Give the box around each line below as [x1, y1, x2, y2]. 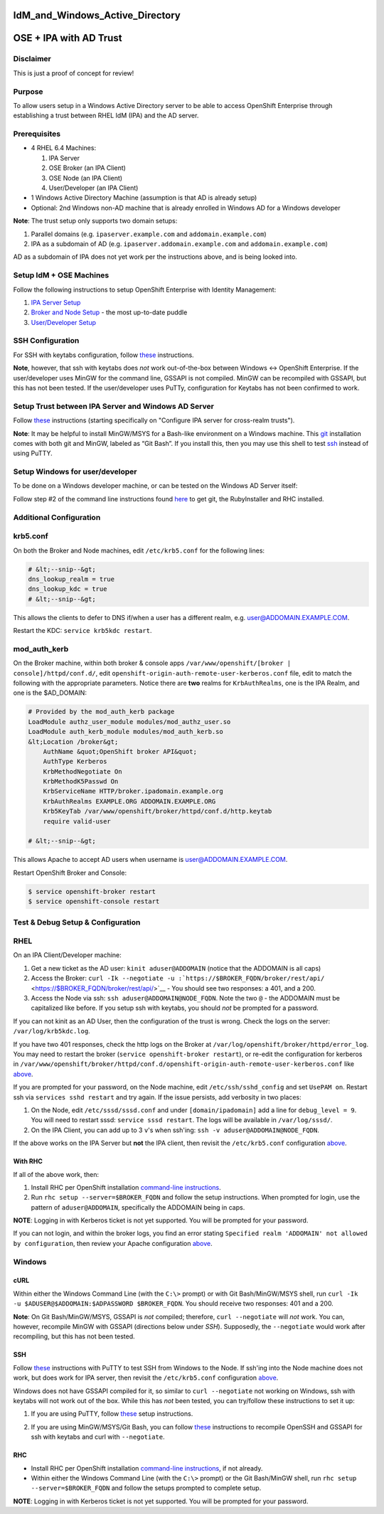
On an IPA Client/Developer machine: [13, 951, 122, 959]
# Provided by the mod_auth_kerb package [28, 708, 175, 716]
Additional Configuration [13, 512, 101, 522]
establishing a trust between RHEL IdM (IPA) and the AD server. [13, 111, 199, 120]
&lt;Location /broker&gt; [28, 737, 119, 746]
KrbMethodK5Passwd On [43, 777, 119, 786]
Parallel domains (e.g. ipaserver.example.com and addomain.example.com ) [31, 230, 267, 238]
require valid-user [43, 817, 112, 825]
